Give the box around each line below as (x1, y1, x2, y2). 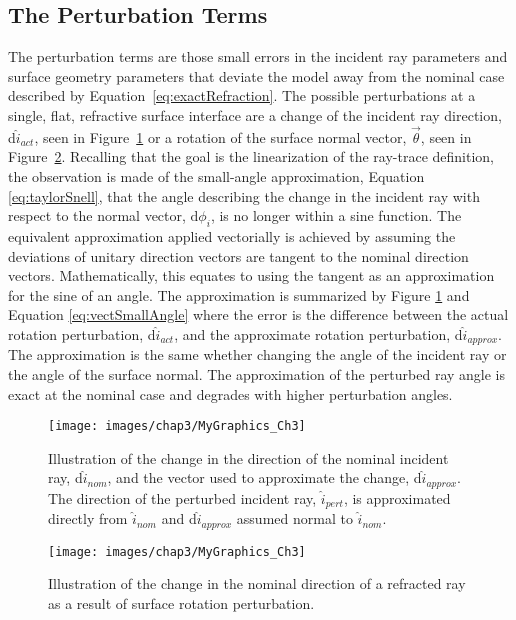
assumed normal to (236, 508, 353, 529)
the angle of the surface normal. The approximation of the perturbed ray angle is (8, 363, 506, 384)
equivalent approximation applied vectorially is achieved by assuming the (8, 225, 456, 246)
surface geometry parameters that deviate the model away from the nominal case (8, 65, 505, 86)
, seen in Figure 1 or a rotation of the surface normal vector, (34, 126, 407, 147)
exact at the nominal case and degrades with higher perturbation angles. (8, 383, 453, 404)
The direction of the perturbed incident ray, (48, 487, 317, 508)
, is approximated (343, 487, 451, 508)
